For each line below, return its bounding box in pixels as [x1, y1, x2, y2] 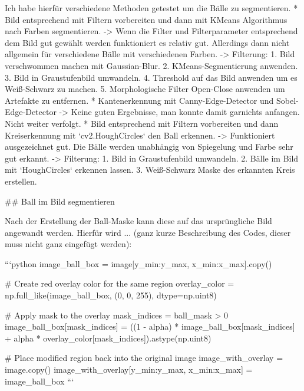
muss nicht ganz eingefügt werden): [5, 238, 132, 250]
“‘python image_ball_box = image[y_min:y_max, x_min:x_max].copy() [5, 257, 272, 270]
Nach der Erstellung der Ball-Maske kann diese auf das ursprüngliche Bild [5, 215, 272, 227]
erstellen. [5, 175, 37, 187]
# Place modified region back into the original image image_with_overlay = [5, 351, 283, 364]
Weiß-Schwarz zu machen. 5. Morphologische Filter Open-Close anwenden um [5, 83, 285, 95]
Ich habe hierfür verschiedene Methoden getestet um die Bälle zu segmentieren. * [5, 2, 298, 14]
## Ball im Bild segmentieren [5, 195, 115, 207]
